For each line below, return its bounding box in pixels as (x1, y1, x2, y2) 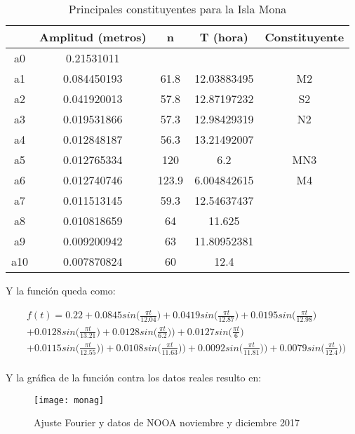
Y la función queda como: (6, 283, 116, 297)
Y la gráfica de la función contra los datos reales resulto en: (6, 370, 262, 385)
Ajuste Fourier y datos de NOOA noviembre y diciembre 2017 (34, 415, 300, 430)
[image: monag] (34, 395, 105, 405)
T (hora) (199, 29, 248, 45)
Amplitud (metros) (39, 29, 147, 45)
